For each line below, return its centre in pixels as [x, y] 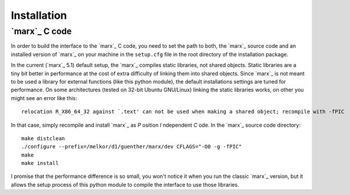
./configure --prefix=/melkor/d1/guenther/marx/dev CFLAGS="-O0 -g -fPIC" [132, 147]
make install [40, 163]
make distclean [43, 138]
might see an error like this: [44, 98]
